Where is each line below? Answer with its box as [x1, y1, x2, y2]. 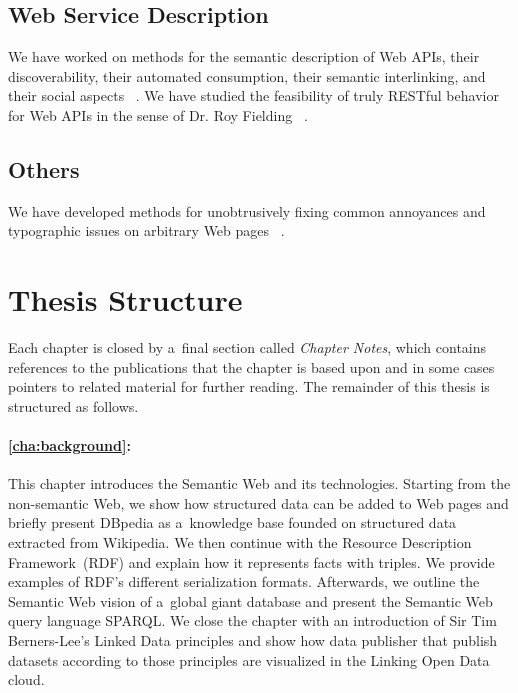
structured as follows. [8, 395, 139, 416]
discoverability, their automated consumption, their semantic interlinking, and [8, 65, 486, 86]
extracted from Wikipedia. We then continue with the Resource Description [8, 532, 472, 553]
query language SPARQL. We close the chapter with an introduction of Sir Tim [8, 610, 497, 631]
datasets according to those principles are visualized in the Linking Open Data [8, 649, 490, 670]
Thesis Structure [8, 279, 243, 320]
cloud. [8, 669, 45, 690]
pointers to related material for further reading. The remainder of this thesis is [8, 376, 490, 397]
